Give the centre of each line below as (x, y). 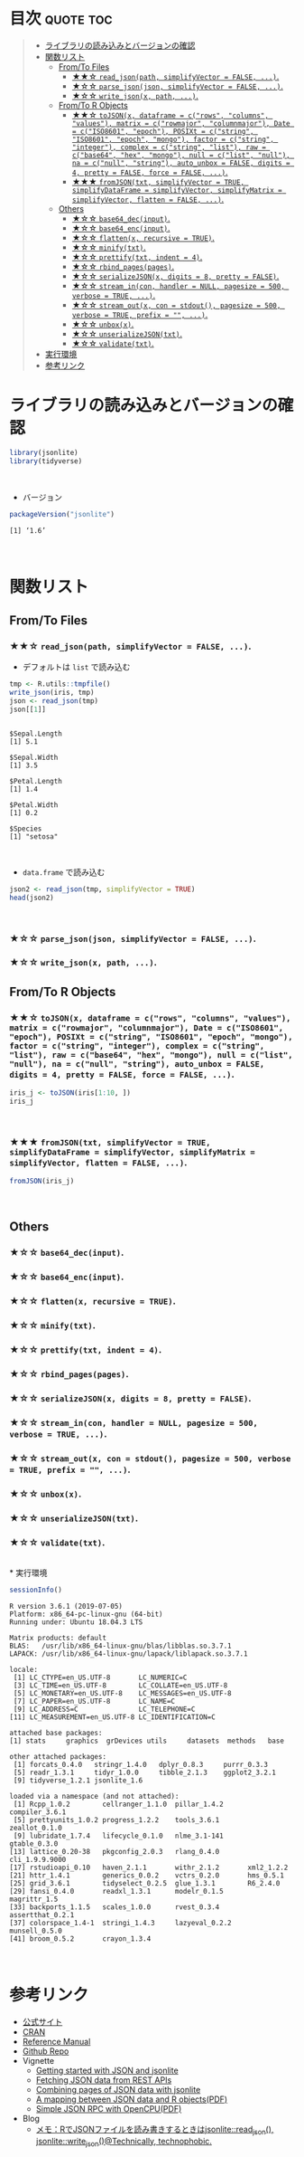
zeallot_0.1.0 (36, 1828)
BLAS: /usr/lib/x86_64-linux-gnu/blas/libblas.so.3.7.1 (120, 1646)
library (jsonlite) (44, 452)
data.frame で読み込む (64, 872)
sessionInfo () (36, 1590)
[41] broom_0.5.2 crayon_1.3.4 (80, 1938)
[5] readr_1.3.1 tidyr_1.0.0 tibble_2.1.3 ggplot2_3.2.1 (145, 1772)
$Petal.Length (36, 781)
